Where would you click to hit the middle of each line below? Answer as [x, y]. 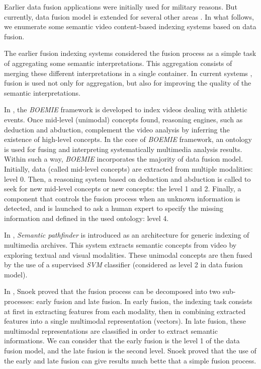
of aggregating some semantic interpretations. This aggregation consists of [118, 63]
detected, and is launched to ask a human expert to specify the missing [114, 208]
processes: [19, 301]
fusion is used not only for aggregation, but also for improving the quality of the [128, 83]
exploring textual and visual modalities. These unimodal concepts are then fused [128, 254]
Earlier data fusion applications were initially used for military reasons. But [121, 7]
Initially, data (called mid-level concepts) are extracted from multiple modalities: [128, 168]
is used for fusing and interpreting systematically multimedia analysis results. [123, 149]
